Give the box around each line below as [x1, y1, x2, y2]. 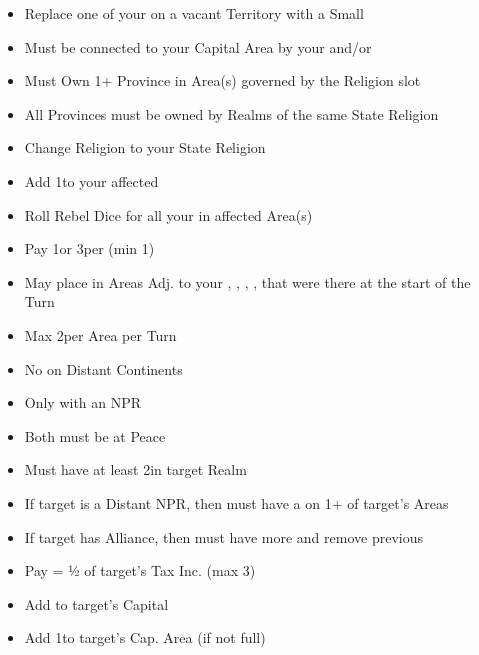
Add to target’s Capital [24, 593, 169, 614]
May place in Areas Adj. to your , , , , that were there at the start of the [24, 271, 471, 292]
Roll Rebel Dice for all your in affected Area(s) [24, 204, 313, 225]
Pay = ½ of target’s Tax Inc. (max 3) [24, 560, 256, 581]
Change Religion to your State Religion [24, 137, 266, 158]
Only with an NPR [24, 392, 142, 413]
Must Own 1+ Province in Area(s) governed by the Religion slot [24, 70, 421, 91]
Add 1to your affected [24, 170, 159, 191]
